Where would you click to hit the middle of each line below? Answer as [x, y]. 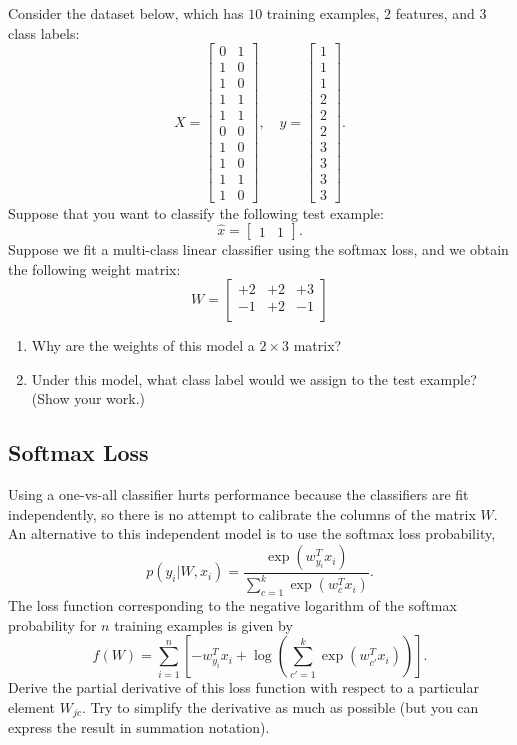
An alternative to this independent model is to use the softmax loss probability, [252, 533]
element [32, 707]
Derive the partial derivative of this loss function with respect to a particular [243, 687]
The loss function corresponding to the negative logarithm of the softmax [232, 605]
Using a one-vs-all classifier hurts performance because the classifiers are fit [238, 494]
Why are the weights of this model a [143, 345]
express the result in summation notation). [139, 727]
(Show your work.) [88, 398]
